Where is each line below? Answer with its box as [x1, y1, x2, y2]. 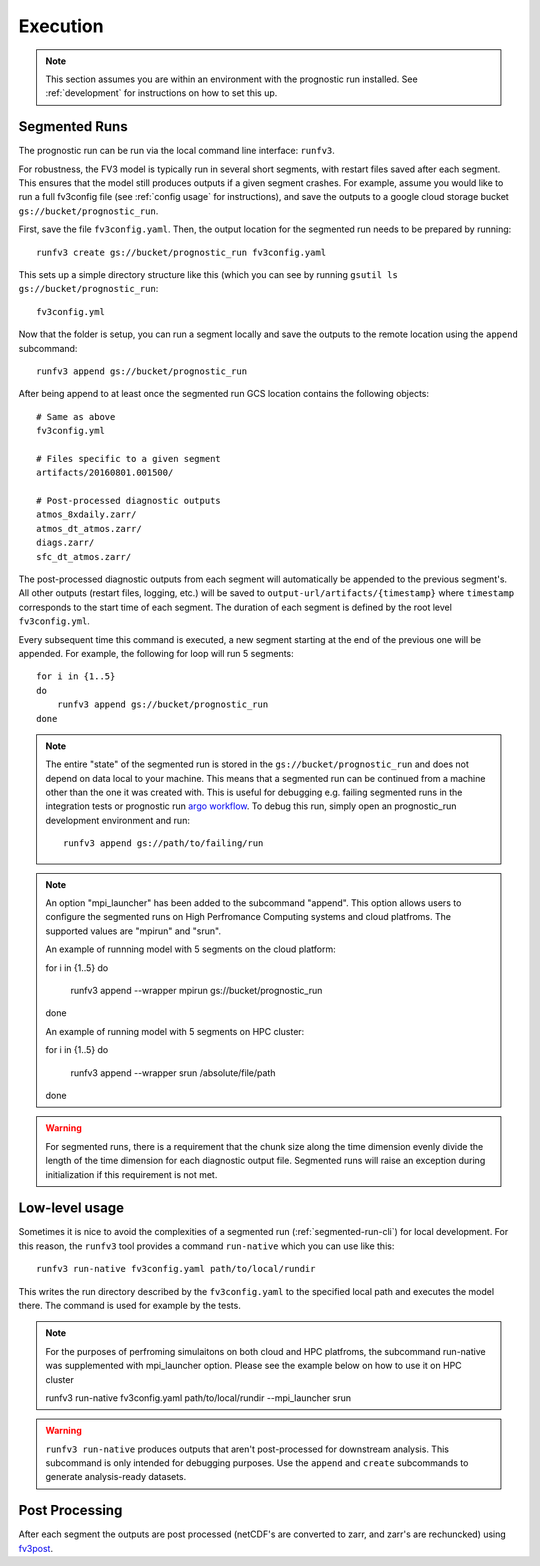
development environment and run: [45, 814, 190, 826]
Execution [18, 15, 104, 37]
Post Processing [18, 1502, 123, 1519]
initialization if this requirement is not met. [45, 1168, 218, 1180]
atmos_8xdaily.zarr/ [36, 509, 137, 520]
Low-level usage [18, 1200, 125, 1217]
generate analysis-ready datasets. [45, 1471, 187, 1483]
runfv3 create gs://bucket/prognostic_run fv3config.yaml [36, 246, 327, 258]
